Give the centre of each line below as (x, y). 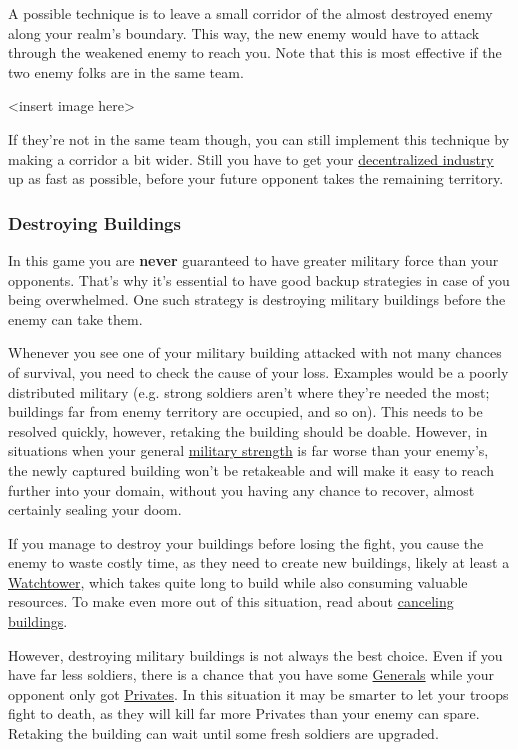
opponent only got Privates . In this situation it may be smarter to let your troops (258, 693)
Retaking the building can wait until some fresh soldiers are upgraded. (223, 733)
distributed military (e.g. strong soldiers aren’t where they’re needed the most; (249, 391)
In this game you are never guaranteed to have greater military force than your (253, 259)
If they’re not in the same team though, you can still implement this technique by (259, 138)
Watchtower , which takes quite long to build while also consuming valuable (238, 581)
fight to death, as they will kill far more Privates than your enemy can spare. (244, 713)
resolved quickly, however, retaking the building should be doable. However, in (248, 430)
